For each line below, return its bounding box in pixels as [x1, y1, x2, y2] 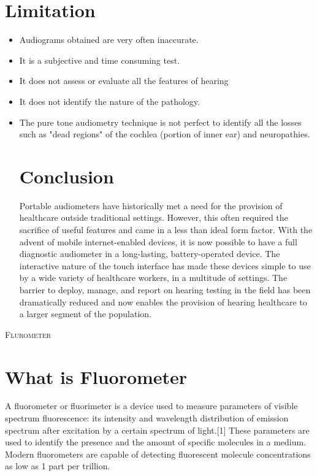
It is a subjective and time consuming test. [19, 53, 180, 66]
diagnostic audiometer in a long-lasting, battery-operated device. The [19, 247, 280, 260]
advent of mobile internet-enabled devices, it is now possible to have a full [19, 235, 297, 248]
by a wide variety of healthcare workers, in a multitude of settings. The [19, 271, 288, 284]
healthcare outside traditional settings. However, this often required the [19, 211, 288, 224]
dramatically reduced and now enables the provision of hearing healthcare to [19, 295, 307, 308]
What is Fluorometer [5, 364, 188, 389]
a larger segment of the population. [19, 307, 152, 320]
